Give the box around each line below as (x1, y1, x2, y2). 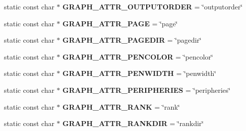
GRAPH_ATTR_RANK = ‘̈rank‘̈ (62, 101, 180, 112)
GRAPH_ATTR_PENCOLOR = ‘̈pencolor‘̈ (62, 51, 213, 62)
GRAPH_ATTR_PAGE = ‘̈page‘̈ (62, 18, 178, 28)
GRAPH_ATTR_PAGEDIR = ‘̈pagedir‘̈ (62, 35, 202, 45)
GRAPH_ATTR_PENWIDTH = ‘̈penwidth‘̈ (62, 68, 217, 78)
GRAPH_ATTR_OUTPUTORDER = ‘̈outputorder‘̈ (62, 1, 243, 11)
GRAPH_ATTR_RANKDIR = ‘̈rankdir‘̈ (62, 118, 204, 129)
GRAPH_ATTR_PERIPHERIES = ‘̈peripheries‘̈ (62, 84, 231, 95)
